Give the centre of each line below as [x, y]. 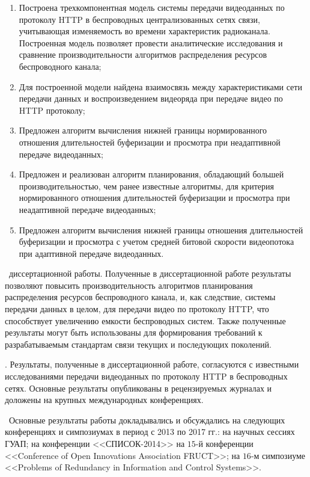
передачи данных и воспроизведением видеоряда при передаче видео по [151, 98]
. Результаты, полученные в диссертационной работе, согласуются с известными [152, 364]
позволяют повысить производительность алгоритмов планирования [129, 285]
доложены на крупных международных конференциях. [104, 400]
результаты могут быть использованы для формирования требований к [134, 332]
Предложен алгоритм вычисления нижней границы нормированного [143, 130]
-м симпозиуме [278, 455]
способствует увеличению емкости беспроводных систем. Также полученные [145, 320]
